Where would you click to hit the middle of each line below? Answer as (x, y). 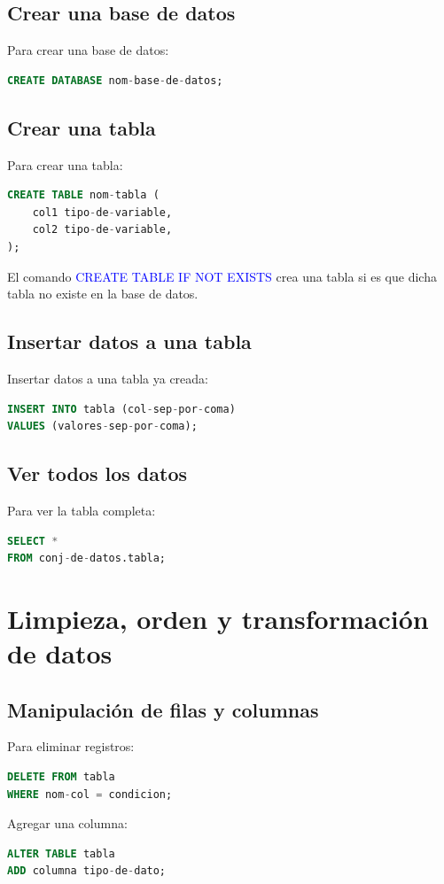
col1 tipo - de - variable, (102, 212)
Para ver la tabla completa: (82, 510)
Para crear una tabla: (65, 164)
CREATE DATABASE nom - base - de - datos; (115, 80)
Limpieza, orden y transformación (218, 618)
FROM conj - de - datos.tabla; (87, 558)
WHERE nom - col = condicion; (90, 794)
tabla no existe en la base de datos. (103, 294)
